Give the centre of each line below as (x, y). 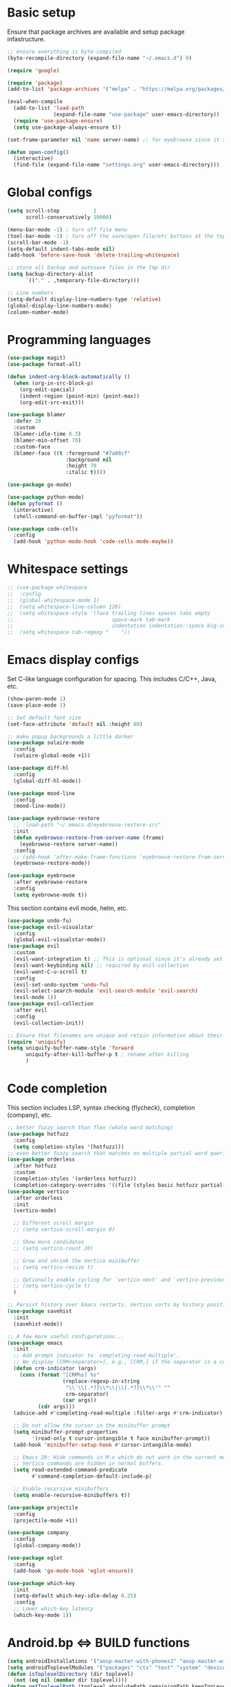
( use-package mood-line (41, 793)
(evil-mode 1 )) (35, 998)
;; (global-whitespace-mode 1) (53, 600)
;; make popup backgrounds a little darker (70, 737)
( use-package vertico (38, 1192)
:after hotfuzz (35, 1166)
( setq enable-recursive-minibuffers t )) (72, 1495)
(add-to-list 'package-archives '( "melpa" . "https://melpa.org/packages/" (118, 89)
